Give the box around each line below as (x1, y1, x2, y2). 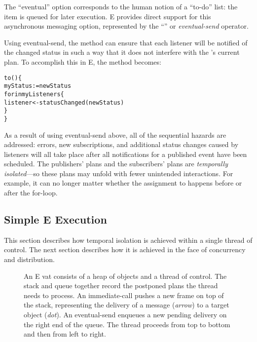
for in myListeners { (4, 90, 64, 98)
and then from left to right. (24, 329, 106, 339)
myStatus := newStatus (4, 82, 72, 90)
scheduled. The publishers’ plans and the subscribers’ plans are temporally (4, 158, 228, 169)
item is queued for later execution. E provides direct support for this (4, 11, 211, 21)
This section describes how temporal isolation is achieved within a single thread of (4, 234, 253, 245)
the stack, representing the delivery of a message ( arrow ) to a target (24, 300, 229, 310)
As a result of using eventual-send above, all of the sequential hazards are (4, 129, 226, 140)
